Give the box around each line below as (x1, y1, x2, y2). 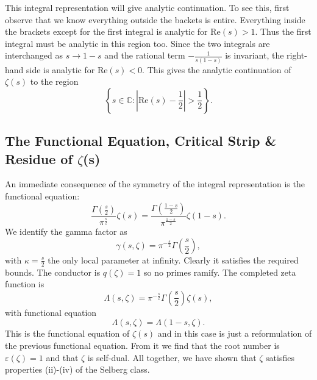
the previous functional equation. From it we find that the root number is (5, 339, 280, 352)
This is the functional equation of (5, 327, 130, 340)
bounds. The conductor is (5, 265, 101, 278)
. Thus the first (255, 25, 312, 38)
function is (5, 278, 45, 290)
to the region (30, 75, 79, 88)
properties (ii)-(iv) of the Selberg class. (5, 363, 150, 376)
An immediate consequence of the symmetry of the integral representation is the (5, 177, 305, 190)
